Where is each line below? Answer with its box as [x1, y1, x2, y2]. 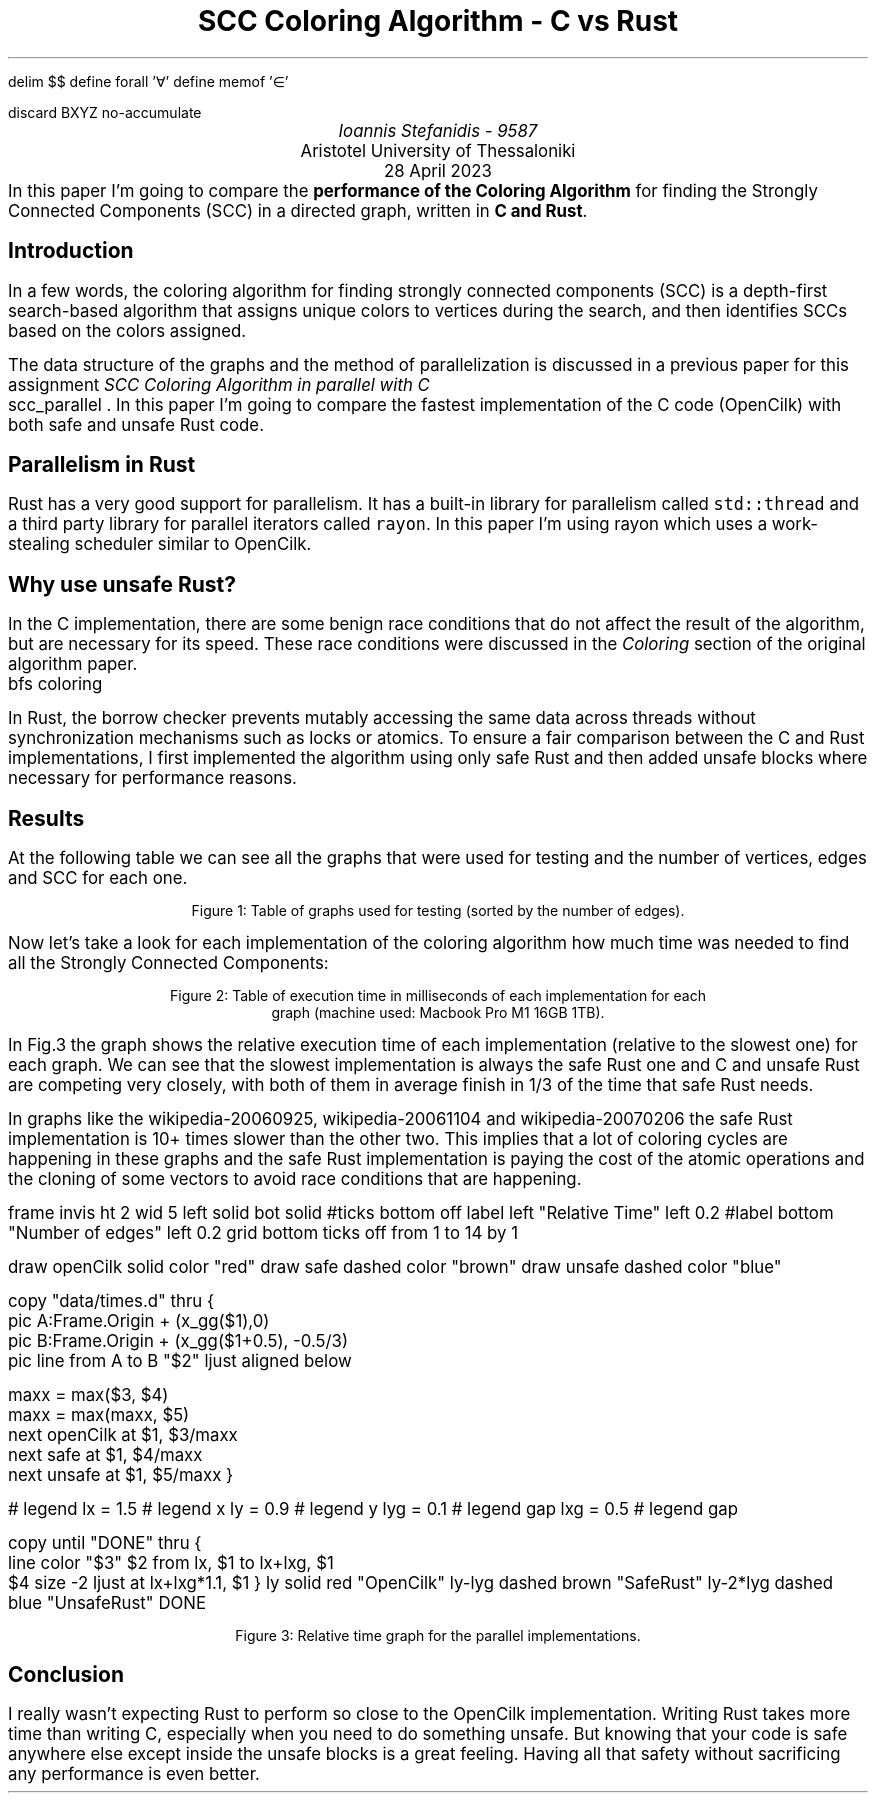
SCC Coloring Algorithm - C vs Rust [197, 4, 679, 38]
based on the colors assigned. [8, 320, 247, 341]
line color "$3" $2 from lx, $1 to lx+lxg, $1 [8, 1553, 334, 1574]
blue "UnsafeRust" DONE [8, 1593, 207, 1614]
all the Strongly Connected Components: [8, 953, 329, 974]
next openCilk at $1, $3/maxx [8, 1425, 238, 1446]
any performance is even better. [8, 1763, 260, 1784]
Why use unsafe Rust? [8, 571, 236, 597]
